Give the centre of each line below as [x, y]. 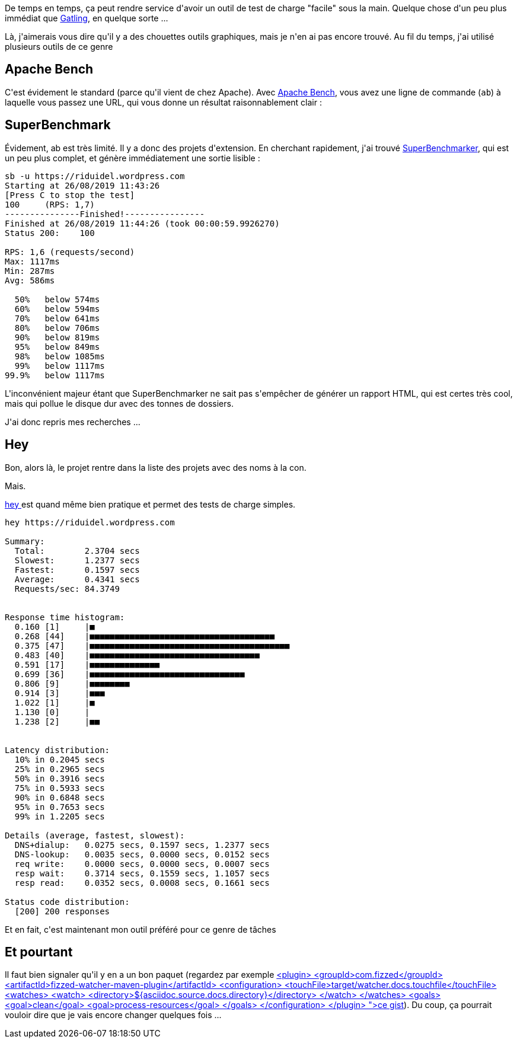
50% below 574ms [57, 299]
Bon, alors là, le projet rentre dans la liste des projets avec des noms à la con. [156, 467]
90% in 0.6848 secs [60, 797]
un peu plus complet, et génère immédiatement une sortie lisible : [133, 158]
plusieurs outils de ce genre [59, 47]
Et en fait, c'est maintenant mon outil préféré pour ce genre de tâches [141, 929]
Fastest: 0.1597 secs [77, 570]
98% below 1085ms [60, 356]
